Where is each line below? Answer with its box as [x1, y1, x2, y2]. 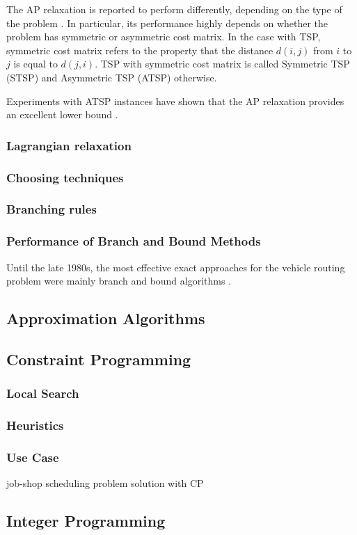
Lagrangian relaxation [6, 136, 132, 154]
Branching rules [6, 200, 97, 218]
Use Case [6, 448, 59, 465]
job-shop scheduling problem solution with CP [6, 476, 204, 490]
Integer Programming [6, 510, 166, 532]
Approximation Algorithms [6, 308, 205, 329]
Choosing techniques [6, 168, 124, 186]
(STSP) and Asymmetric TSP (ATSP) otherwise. [6, 70, 217, 84]
